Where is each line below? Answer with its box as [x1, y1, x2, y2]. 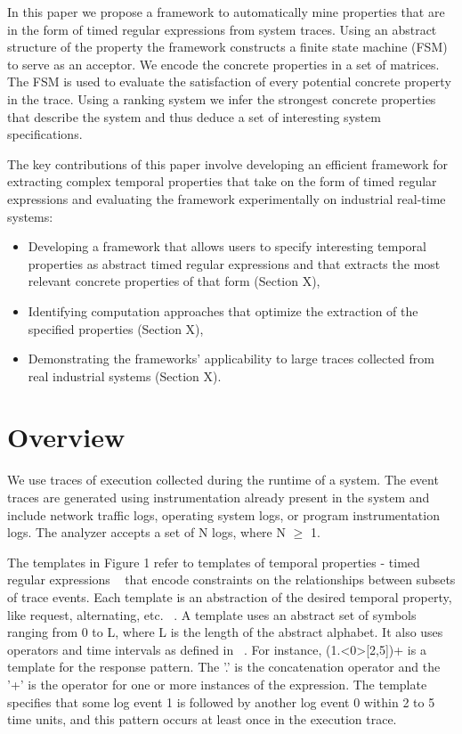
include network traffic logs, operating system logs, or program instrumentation [7, 505, 440, 524]
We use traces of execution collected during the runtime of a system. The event [7, 470, 439, 489]
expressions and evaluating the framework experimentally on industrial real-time [7, 189, 446, 208]
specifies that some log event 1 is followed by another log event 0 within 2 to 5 [7, 692, 435, 711]
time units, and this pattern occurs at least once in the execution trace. [7, 710, 397, 729]
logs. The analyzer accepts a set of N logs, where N [7, 523, 286, 542]
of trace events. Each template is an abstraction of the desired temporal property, [7, 587, 452, 606]
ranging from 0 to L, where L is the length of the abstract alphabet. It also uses [7, 623, 443, 641]
